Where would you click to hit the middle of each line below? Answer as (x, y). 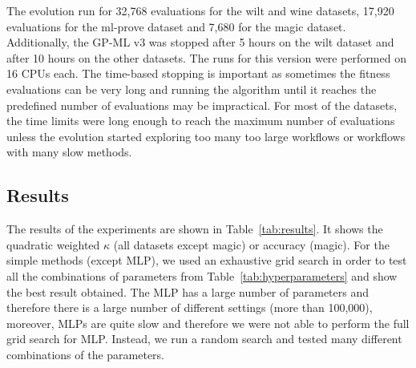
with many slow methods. (69, 152)
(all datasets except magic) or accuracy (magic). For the (251, 244)
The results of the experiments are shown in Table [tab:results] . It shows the (195, 229)
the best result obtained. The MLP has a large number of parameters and (188, 291)
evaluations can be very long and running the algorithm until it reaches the (192, 89)
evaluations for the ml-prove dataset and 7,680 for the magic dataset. (176, 26)
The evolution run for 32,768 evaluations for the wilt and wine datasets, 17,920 (200, 10)
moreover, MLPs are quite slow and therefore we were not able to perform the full (208, 323)
